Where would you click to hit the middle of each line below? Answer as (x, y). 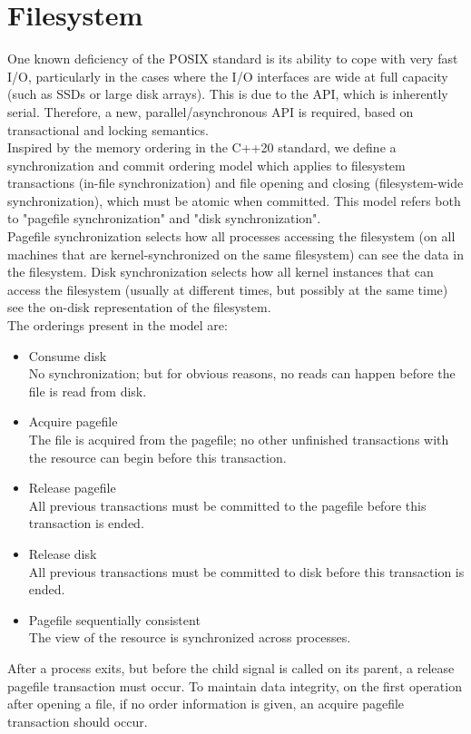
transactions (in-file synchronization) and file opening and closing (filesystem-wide (235, 183)
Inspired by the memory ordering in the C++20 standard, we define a (202, 147)
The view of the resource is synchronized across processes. (190, 637)
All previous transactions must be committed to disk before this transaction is (246, 571)
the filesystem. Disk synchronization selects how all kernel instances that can (221, 272)
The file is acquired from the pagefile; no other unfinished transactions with (239, 439)
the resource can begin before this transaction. (157, 457)
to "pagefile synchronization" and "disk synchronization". (164, 218)
